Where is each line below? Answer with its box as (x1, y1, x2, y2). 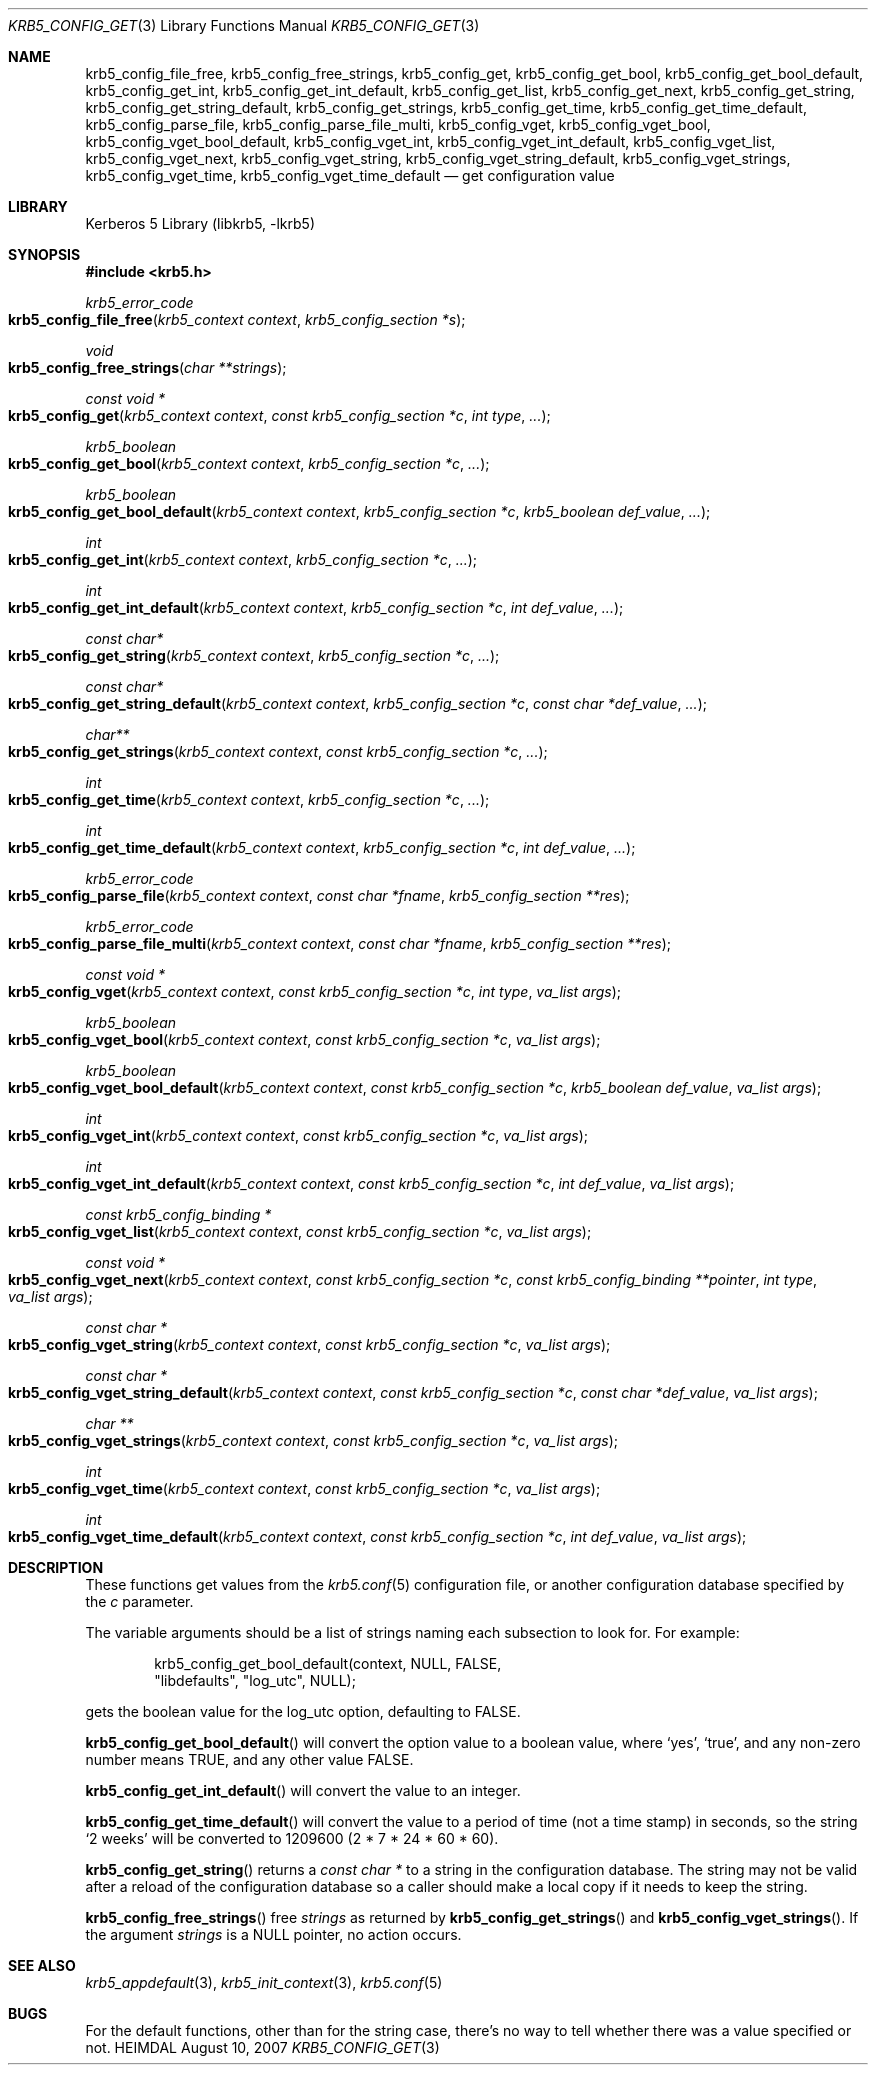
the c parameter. (85, 1593, 194, 1610)
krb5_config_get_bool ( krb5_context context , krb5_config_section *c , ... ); (8, 455, 490, 472)
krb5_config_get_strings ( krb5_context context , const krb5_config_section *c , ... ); (8, 743, 548, 760)
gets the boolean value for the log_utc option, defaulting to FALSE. (85, 1703, 521, 1720)
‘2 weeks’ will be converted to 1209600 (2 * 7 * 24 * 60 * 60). (85, 1830, 499, 1847)
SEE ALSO (8, 1957, 76, 1974)
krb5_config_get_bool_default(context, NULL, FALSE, (154, 1655, 502, 1672)
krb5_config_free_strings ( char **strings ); (8, 359, 287, 376)
